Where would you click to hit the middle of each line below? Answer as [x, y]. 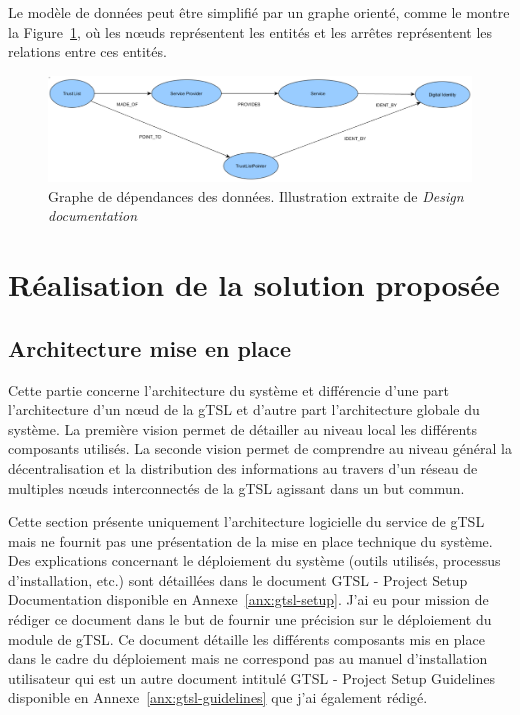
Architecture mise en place [150, 347]
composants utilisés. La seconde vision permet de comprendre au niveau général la [260, 448]
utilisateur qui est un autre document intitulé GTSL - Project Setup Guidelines [252, 677]
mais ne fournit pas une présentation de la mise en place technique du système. [250, 540]
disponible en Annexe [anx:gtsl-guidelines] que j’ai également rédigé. [218, 697]
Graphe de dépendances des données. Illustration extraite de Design [256, 195]
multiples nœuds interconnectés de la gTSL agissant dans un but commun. [236, 487]
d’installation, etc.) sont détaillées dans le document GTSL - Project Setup [238, 579]
